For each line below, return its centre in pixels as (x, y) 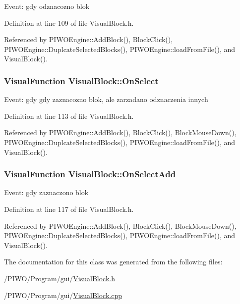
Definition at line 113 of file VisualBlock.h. (69, 116)
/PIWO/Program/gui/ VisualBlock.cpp (63, 295)
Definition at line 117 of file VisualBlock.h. (69, 209)
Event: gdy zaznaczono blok (46, 192)
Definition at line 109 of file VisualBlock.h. (69, 23)
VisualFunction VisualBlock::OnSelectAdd (90, 174)
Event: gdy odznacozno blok (47, 6)
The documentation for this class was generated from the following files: (113, 262)
